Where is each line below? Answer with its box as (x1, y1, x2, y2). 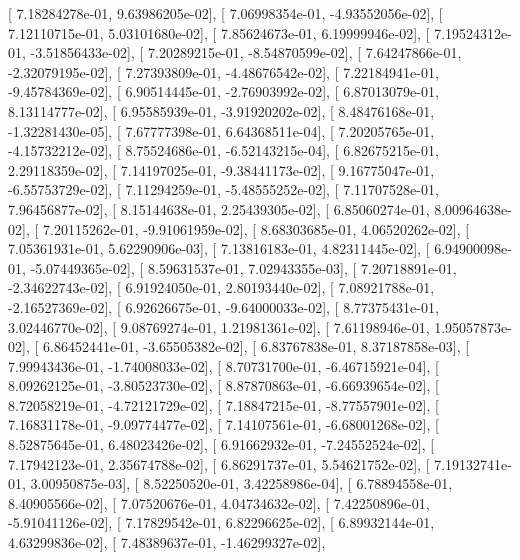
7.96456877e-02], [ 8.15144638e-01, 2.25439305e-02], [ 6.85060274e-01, (8, 198, 430, 219)
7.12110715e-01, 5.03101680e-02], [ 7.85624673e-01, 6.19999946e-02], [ (8, 22, 430, 43)
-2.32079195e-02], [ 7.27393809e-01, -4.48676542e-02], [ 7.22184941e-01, (8, 61, 439, 82)
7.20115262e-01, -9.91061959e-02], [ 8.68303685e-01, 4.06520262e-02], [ (42, 218, 470, 239)
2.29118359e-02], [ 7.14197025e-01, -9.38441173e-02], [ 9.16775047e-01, (8, 159, 435, 180)
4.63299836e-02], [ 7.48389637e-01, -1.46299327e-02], (8, 532, 326, 553)
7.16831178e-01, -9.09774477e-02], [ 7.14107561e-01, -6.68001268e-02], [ (8, 414, 439, 435)
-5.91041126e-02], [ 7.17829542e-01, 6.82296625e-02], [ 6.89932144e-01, (8, 512, 435, 533)
